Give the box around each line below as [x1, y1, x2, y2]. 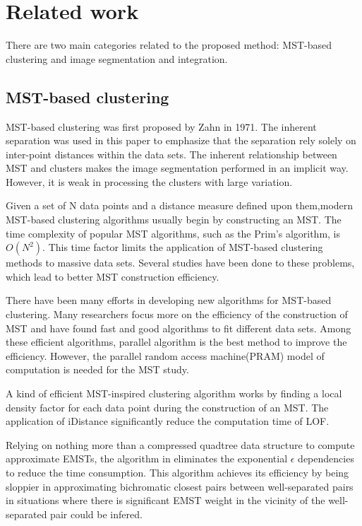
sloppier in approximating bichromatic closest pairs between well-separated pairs [6, 479, 354, 493]
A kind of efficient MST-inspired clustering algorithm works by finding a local [6, 386, 342, 401]
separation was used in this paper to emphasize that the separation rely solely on [6, 133, 356, 148]
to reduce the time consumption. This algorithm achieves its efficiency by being [6, 464, 349, 479]
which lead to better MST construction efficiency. [6, 269, 219, 284]
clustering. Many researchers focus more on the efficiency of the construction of [6, 307, 348, 322]
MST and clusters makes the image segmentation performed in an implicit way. [6, 160, 349, 175]
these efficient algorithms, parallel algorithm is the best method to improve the [6, 334, 347, 349]
